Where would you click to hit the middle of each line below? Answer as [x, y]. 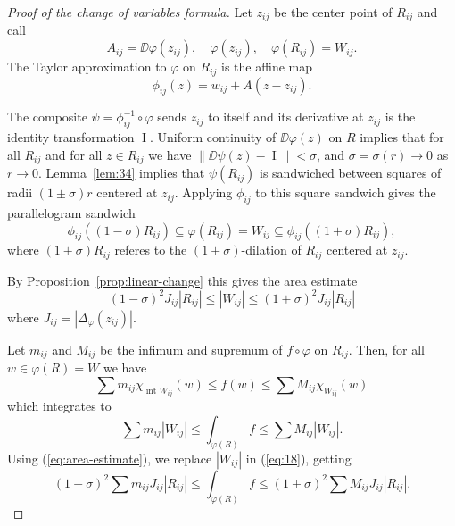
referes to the [151, 250]
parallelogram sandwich [71, 212]
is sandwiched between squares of [351, 173]
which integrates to [59, 406]
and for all [74, 154]
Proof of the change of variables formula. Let [130, 12]
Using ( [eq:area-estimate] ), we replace [110, 458]
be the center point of [333, 12]
